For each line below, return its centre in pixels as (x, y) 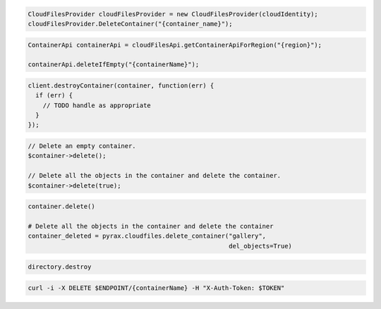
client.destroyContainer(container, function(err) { (121, 85)
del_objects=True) (260, 246)
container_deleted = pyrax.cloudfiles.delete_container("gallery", (147, 236)
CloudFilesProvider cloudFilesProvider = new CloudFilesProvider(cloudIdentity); (173, 14)
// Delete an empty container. (82, 146)
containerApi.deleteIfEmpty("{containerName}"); (114, 65)
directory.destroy (60, 267)
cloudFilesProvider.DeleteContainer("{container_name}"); (130, 24)
